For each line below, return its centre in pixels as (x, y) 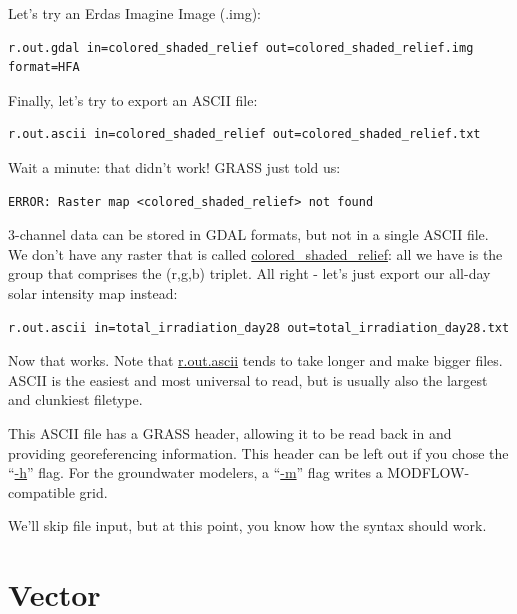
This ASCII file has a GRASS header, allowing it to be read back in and (230, 432)
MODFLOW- (428, 472)
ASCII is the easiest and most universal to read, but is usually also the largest (248, 379)
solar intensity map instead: (93, 292)
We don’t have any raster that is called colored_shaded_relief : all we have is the (255, 253)
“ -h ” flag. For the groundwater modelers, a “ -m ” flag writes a (195, 472)
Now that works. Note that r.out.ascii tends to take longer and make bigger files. (255, 360)
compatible (41, 491)
